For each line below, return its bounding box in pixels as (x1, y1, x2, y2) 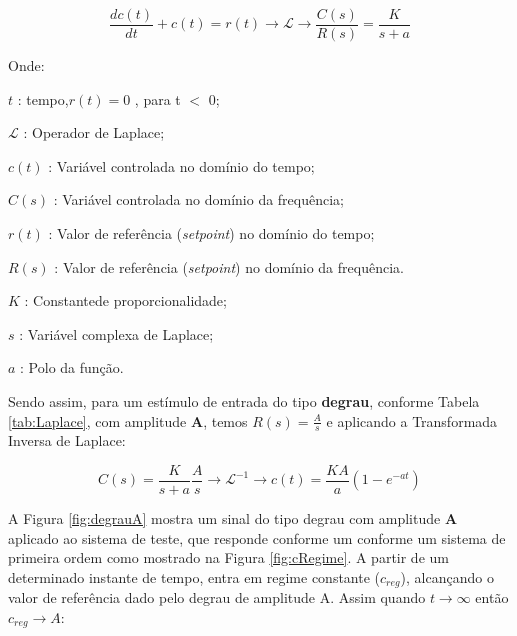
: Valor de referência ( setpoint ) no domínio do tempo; (48, 223, 375, 244)
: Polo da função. (20, 357, 124, 378)
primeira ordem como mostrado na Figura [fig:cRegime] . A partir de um (8, 547, 449, 568)
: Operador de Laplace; (23, 122, 165, 143)
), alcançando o (400, 566, 494, 587)
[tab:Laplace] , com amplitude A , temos (8, 410, 248, 431)
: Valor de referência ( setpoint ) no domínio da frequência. (54, 256, 404, 277)
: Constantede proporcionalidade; (24, 290, 227, 311)
